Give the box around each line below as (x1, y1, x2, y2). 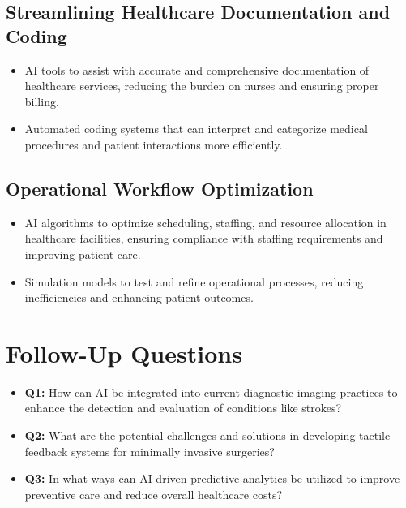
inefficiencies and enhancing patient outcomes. (24, 289, 254, 306)
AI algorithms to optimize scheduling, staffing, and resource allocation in (24, 213, 387, 230)
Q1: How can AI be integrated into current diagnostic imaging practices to (24, 383, 398, 400)
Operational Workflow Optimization (6, 175, 314, 200)
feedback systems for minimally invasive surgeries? (24, 442, 275, 459)
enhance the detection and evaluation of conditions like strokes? (24, 399, 342, 416)
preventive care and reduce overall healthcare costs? (24, 485, 283, 502)
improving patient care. (24, 245, 141, 262)
